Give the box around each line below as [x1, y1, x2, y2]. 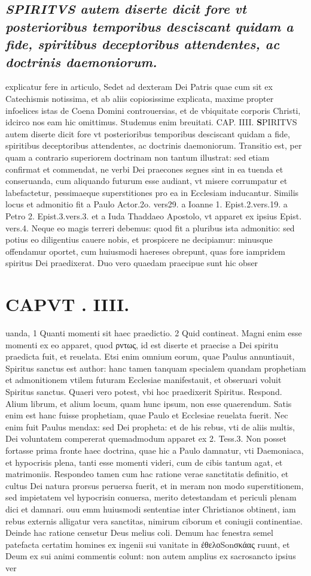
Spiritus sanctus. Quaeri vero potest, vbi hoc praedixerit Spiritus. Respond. [5, 385, 282, 397]
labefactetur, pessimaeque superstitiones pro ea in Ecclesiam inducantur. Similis [5, 186, 299, 198]
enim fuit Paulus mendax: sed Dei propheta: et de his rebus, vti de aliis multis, [5, 420, 295, 433]
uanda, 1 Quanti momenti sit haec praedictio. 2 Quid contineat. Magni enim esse [5, 327, 302, 339]
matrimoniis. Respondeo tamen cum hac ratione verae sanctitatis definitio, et [5, 468, 289, 480]
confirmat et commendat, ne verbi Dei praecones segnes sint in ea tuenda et [5, 162, 283, 175]
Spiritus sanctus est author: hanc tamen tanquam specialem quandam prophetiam [5, 361, 306, 374]
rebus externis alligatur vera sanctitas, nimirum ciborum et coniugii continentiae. [5, 514, 303, 527]
